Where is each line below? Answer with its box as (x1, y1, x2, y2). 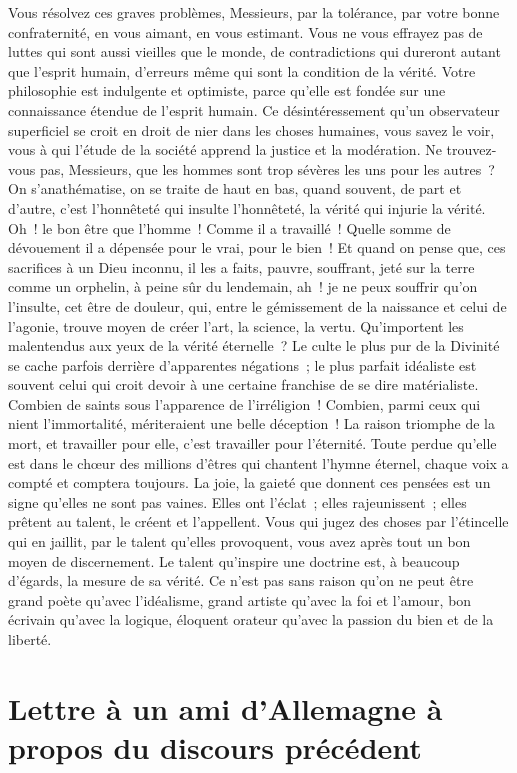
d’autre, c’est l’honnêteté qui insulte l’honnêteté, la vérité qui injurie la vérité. (8, 197, 486, 218)
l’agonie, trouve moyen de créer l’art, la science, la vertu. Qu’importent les (8, 315, 464, 336)
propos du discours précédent (8, 726, 422, 767)
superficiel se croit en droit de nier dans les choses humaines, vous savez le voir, (8, 119, 495, 140)
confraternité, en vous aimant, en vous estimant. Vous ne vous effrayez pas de (8, 21, 483, 42)
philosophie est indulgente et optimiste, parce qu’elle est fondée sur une (8, 80, 446, 101)
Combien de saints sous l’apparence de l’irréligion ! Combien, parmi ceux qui (8, 393, 481, 414)
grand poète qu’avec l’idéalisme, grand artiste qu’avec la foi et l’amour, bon (8, 589, 472, 610)
